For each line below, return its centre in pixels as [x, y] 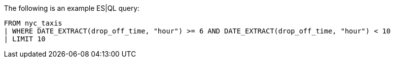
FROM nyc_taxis [33, 23]
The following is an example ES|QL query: [72, 8]
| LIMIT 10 [25, 39]
